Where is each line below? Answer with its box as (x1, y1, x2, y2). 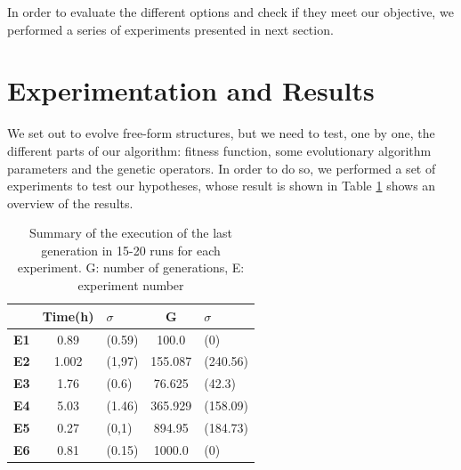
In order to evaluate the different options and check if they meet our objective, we (7, 3, 454, 20)
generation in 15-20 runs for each (41, 240, 221, 259)
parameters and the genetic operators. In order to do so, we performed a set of (7, 158, 436, 177)
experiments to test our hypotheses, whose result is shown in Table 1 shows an (7, 176, 436, 195)
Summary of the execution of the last (29, 223, 233, 242)
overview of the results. (7, 193, 133, 212)
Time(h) (42, 306, 94, 325)
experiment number (77, 276, 184, 295)
